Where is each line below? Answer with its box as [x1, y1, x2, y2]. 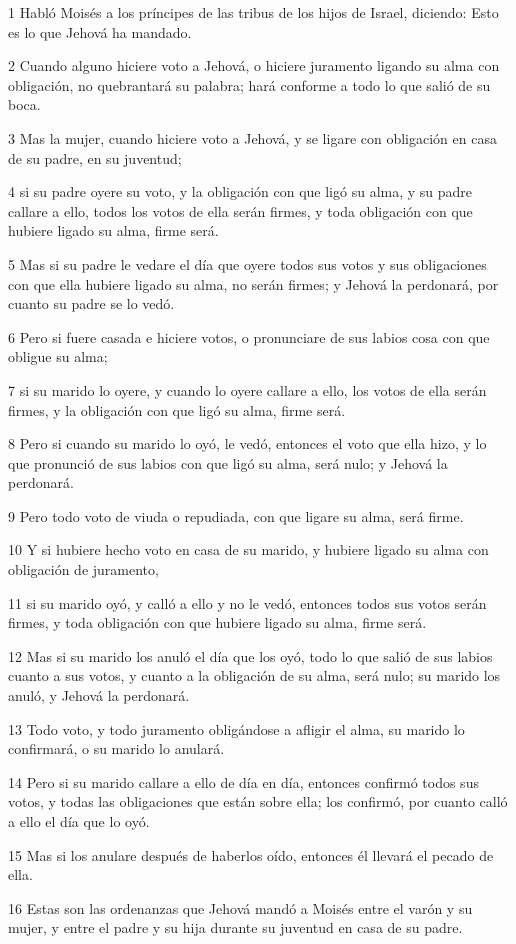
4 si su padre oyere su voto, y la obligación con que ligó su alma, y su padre [8, 181, 473, 202]
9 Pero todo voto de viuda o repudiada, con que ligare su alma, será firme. [8, 505, 464, 526]
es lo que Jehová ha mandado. [8, 21, 192, 42]
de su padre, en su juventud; [8, 147, 182, 168]
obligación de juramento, [8, 559, 159, 580]
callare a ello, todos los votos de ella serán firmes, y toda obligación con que [8, 200, 473, 221]
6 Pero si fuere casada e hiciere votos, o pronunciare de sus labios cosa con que [8, 326, 490, 347]
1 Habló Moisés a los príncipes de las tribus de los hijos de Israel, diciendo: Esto [8, 2, 499, 22]
